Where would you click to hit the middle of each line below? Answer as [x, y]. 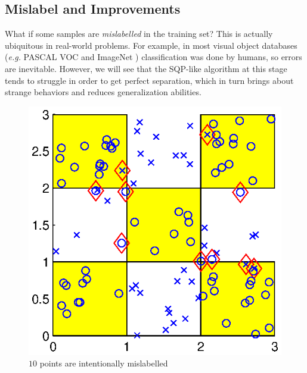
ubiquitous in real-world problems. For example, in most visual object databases [151, 45]
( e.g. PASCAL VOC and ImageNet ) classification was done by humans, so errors [153, 57]
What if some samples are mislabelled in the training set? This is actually [139, 34]
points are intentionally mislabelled [104, 363]
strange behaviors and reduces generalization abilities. [103, 92]
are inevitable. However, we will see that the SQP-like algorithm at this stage [146, 68]
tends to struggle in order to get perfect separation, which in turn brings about [149, 80]
